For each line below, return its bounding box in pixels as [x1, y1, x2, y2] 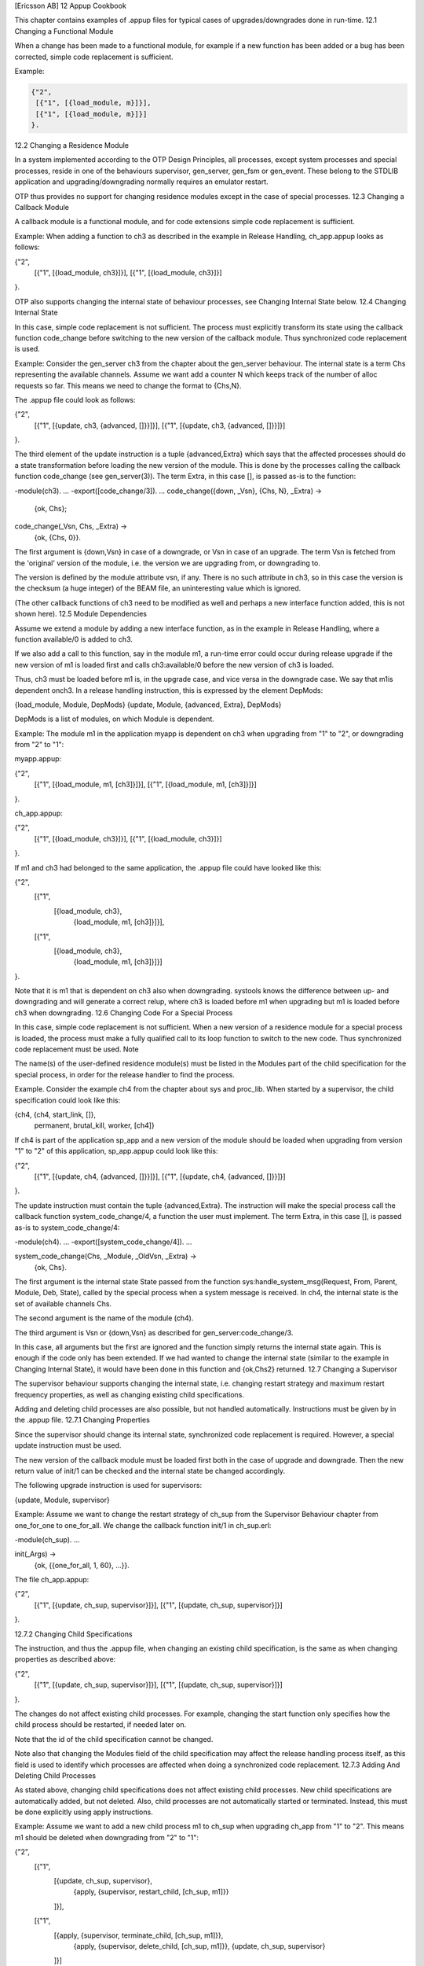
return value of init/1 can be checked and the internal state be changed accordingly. [14, 1466, 286, 1475]
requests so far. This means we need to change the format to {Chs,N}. [14, 381, 243, 390]
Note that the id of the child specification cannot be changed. [14, 1734, 214, 1743]
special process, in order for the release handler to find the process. [14, 1070, 235, 1079]
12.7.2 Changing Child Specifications [14, 1629, 133, 1639]
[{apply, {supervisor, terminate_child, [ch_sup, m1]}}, [53, 1931, 224, 1940]
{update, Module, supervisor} [14, 1495, 110, 1504]
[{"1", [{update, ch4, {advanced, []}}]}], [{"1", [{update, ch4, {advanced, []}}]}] [34, 1172, 286, 1181]
